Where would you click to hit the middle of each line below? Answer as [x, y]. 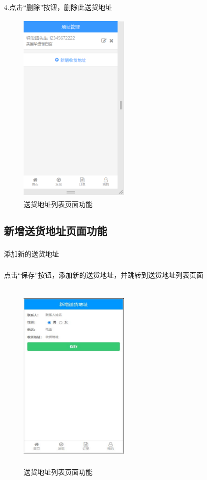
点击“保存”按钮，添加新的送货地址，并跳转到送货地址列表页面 [104, 274]
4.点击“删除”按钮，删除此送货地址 [58, 7]
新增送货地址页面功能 [56, 230]
